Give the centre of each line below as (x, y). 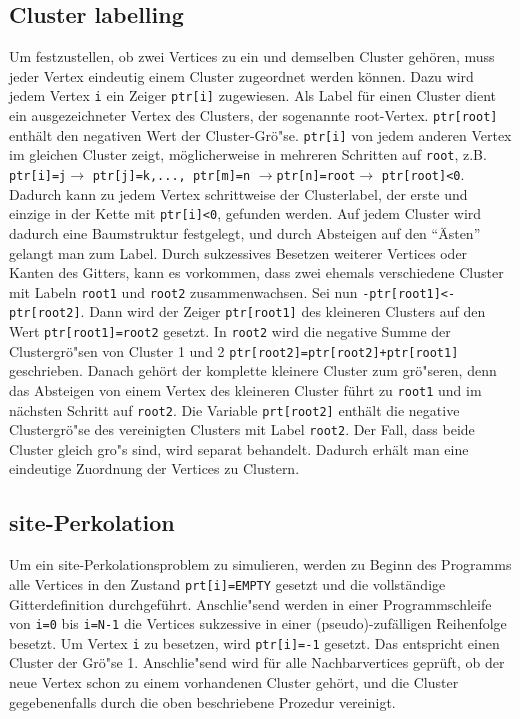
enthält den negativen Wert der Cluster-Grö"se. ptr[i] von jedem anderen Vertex (260, 134)
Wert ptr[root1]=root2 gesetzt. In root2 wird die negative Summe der (230, 331)
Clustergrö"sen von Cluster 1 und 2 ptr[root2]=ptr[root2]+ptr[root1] (234, 350)
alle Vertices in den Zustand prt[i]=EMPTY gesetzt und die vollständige (227, 583)
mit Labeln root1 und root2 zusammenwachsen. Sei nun (183, 291)
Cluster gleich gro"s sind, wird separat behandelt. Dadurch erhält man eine (239, 448)
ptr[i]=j (38, 176)
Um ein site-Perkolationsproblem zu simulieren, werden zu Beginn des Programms (260, 564)
